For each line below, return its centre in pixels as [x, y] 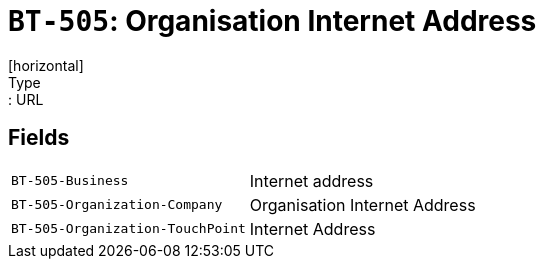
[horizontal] [46, 65]
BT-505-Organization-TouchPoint [128, 229]
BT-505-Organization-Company [117, 205]
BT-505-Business [70, 181]
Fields [39, 138]
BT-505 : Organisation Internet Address [272, 21]
